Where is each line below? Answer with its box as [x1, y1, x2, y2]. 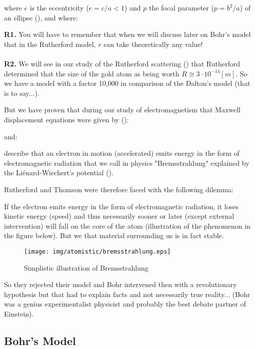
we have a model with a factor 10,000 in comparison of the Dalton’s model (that [4, 78, 250, 88]
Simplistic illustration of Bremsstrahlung [24, 262, 148, 273]
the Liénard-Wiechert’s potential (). [4, 167, 113, 178]
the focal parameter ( [148, 2, 214, 12]
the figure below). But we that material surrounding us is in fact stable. [4, 230, 224, 241]
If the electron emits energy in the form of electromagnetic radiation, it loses [4, 201, 238, 211]
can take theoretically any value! [103, 38, 203, 49]
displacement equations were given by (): [4, 114, 129, 124]
